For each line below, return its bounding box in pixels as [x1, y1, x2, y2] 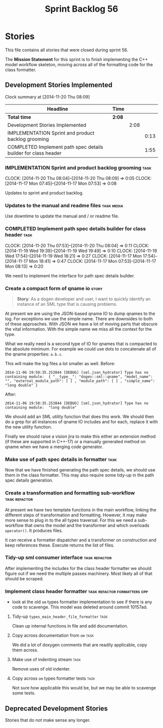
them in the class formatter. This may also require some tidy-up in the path [5, 472, 154, 478]
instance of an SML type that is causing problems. [16, 301, 117, 307]
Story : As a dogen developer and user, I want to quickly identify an [16, 296, 151, 302]
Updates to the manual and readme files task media [5, 202, 124, 209]
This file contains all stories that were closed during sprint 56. [5, 47, 129, 53]
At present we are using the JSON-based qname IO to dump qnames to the [5, 311, 155, 316]
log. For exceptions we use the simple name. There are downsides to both [5, 315, 153, 321]
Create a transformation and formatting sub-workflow [5, 490, 135, 496]
